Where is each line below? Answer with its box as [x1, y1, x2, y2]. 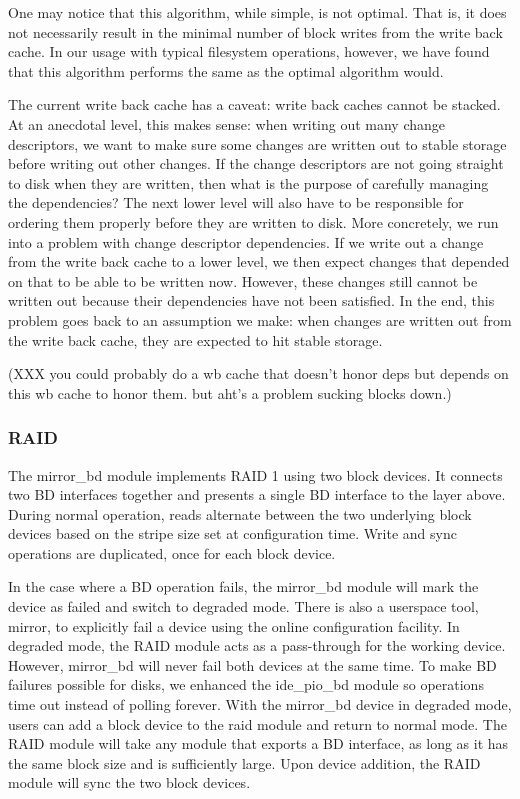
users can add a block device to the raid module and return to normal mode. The [8, 713, 507, 734]
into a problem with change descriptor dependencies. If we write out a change [8, 231, 484, 252]
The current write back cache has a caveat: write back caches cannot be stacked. [8, 94, 501, 115]
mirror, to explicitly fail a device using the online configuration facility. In [8, 615, 460, 636]
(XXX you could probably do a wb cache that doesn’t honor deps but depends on [8, 363, 509, 384]
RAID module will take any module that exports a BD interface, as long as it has [8, 733, 509, 754]
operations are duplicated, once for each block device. [8, 542, 336, 563]
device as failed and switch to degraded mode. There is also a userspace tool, [8, 596, 479, 617]
